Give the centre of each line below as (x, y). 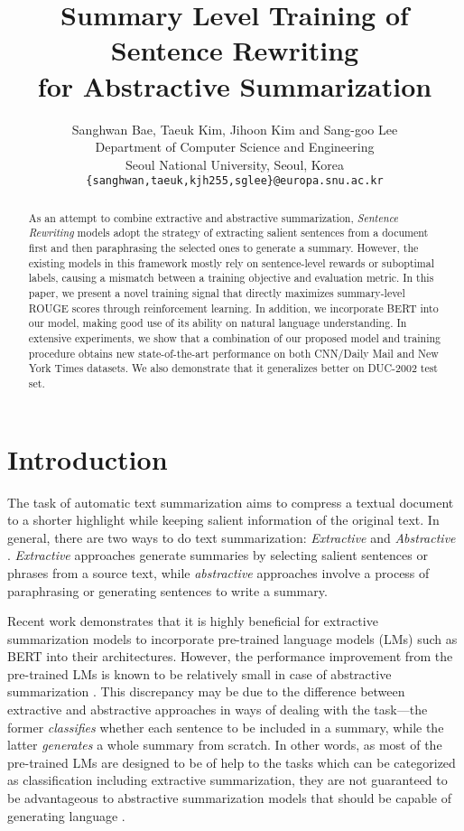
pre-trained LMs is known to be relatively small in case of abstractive (200, 673)
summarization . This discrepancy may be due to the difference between (206, 691)
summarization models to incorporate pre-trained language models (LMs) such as (232, 638)
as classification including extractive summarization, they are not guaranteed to (227, 780)
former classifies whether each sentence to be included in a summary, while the (226, 727)
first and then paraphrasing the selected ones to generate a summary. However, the (223, 248)
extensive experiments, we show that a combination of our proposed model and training (235, 337)
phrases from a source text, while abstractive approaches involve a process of (218, 572)
